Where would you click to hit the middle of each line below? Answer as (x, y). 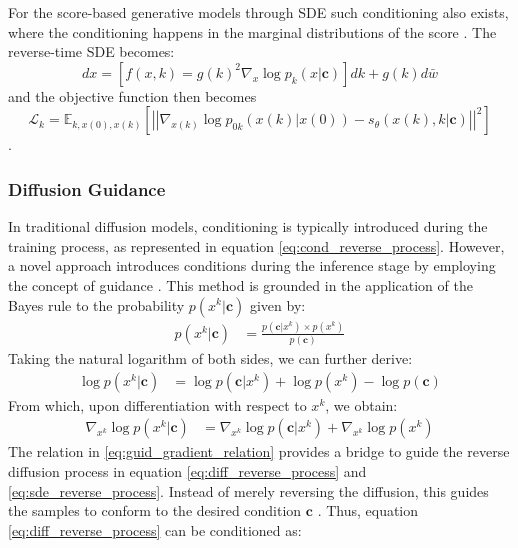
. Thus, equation (368, 510)
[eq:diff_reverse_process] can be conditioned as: (155, 529)
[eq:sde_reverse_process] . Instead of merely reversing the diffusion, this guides (248, 490)
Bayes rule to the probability (96, 304)
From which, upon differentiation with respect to (157, 404)
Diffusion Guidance (87, 188)
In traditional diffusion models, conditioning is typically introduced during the (248, 226)
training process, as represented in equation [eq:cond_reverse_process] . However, (256, 245)
